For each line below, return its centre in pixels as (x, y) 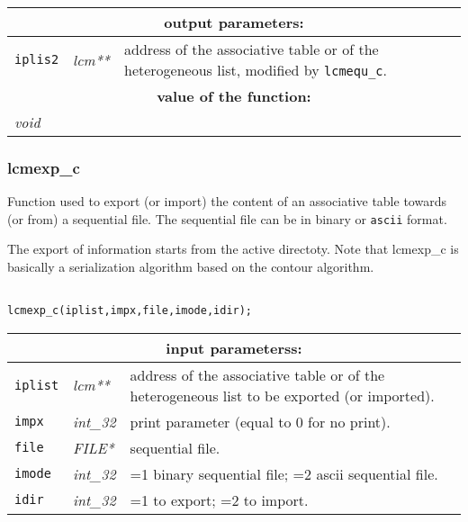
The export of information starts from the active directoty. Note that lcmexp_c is (233, 249)
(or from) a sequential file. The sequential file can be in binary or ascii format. (227, 218)
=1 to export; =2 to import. (219, 499)
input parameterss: (234, 347)
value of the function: (234, 96)
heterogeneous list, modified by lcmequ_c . (256, 70)
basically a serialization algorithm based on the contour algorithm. (191, 267)
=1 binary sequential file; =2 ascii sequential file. (284, 473)
